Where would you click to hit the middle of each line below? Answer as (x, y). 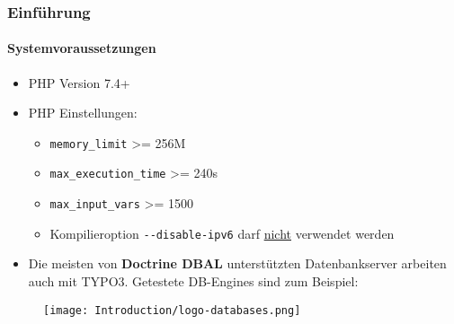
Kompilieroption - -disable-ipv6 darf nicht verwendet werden (222, 233)
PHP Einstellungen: (83, 113)
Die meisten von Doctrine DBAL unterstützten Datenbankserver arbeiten (237, 263)
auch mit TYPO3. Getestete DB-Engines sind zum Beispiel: (193, 281)
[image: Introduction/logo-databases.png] (172, 310)
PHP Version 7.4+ (79, 82)
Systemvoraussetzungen (82, 48)
